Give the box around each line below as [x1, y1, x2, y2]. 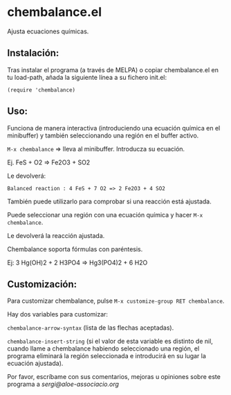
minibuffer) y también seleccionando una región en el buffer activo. [7, 131, 199, 140]
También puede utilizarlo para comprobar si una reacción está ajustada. [7, 197, 212, 205]
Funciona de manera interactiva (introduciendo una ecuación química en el [7, 124, 221, 132]
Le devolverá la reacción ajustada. [7, 231, 105, 239]
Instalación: [7, 47, 59, 59]
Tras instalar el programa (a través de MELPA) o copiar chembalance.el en [7, 65, 219, 74]
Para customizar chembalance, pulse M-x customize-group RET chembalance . [7, 296, 225, 305]
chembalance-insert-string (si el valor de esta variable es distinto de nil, [7, 337, 213, 346]
